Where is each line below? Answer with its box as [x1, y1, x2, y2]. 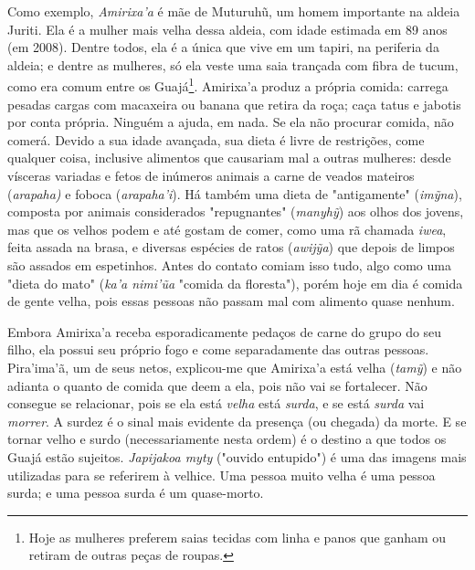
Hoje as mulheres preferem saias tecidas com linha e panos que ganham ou [28, 527, 447, 546]
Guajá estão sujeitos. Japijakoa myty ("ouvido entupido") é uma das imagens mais [7, 447, 467, 466]
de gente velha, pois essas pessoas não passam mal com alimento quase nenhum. [7, 291, 455, 311]
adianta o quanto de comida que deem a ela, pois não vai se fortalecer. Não [7, 375, 427, 395]
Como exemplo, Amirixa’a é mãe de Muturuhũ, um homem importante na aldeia [7, 2, 460, 20]
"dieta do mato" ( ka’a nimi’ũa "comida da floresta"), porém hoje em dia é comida [7, 273, 463, 292]
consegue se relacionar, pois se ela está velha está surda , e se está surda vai [7, 394, 425, 413]
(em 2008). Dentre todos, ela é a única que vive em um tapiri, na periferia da [7, 37, 439, 57]
